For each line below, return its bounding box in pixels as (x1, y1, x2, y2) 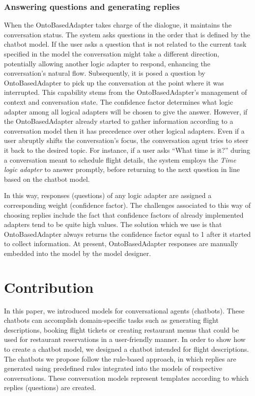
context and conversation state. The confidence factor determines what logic (4, 96, 233, 107)
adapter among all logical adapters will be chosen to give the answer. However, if (4, 106, 248, 116)
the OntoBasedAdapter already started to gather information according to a (4, 116, 233, 126)
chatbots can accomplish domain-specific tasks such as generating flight (4, 315, 219, 325)
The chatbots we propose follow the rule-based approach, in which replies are (4, 353, 236, 364)
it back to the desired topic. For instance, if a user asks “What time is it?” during (4, 144, 250, 155)
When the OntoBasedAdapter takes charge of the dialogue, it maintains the (4, 20, 232, 30)
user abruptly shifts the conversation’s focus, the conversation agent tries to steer (4, 135, 249, 145)
